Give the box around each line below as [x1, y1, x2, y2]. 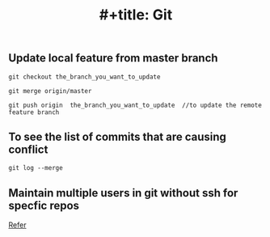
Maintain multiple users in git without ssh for [8, 186, 238, 200]
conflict [8, 143, 49, 156]
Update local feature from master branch [8, 51, 218, 66]
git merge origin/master [8, 87, 92, 95]
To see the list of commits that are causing [8, 130, 226, 143]
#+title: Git [99, 6, 173, 24]
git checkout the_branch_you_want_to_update [8, 73, 161, 81]
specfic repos [8, 198, 79, 212]
